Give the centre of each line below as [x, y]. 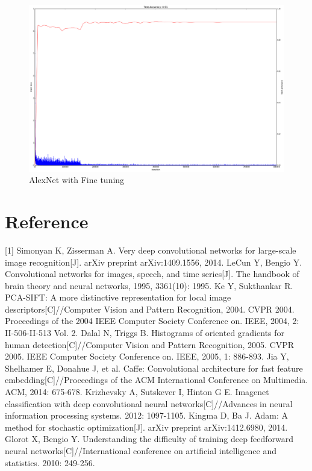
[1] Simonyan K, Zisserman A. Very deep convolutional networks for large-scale [151, 250]
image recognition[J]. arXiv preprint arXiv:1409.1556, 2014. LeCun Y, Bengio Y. [154, 262]
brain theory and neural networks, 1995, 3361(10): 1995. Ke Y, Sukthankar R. [149, 285]
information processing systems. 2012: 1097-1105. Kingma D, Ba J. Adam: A [147, 415]
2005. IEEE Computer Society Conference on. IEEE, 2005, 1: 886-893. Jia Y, [147, 356]
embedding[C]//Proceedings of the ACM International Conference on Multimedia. [157, 380]
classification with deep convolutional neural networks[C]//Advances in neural [149, 403]
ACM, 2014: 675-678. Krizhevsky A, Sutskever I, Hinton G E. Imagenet [137, 392]
